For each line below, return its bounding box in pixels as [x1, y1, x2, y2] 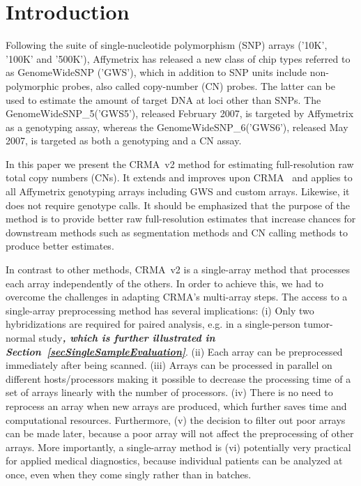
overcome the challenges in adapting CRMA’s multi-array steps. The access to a [6, 289, 348, 304]
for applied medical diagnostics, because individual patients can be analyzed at [6, 453, 343, 468]
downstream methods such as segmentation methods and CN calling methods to [6, 225, 348, 239]
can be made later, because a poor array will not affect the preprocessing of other [6, 426, 354, 441]
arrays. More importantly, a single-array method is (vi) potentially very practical [6, 439, 351, 454]
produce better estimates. [6, 238, 114, 253]
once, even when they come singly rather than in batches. [6, 466, 252, 481]
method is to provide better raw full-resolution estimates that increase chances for [6, 211, 356, 226]
